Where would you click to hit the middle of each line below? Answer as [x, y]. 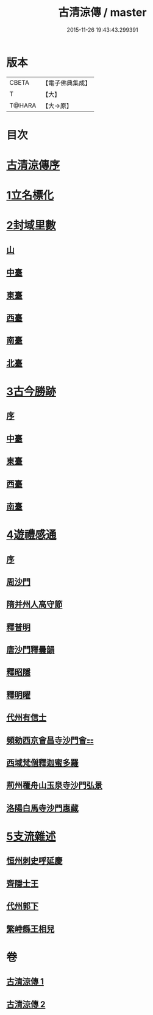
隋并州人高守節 [34, 604]
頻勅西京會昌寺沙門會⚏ [50, 740]
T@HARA [23, 105]
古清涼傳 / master [102, 12]
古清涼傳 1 [25, 982]
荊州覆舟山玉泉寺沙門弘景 [54, 785]
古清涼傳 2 [26, 1004]
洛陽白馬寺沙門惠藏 [42, 808]
